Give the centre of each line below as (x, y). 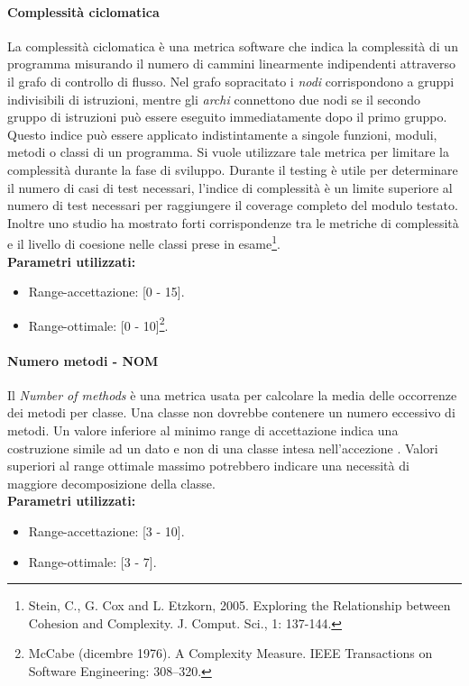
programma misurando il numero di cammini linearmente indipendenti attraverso (232, 64)
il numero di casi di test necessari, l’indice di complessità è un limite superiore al (230, 187)
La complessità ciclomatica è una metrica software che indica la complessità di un (233, 46)
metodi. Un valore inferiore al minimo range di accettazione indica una (203, 430)
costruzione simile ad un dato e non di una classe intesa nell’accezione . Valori (223, 448)
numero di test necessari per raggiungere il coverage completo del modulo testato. (233, 205)
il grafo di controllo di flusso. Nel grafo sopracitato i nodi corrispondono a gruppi (231, 81)
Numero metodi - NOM (83, 360)
